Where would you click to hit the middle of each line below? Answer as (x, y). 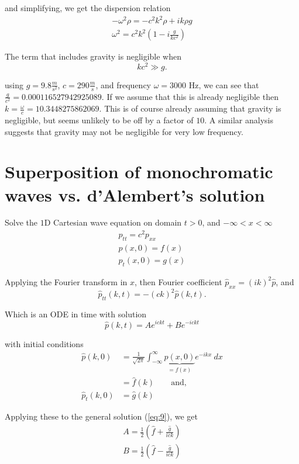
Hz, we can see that (224, 84)
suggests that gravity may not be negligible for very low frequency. (124, 131)
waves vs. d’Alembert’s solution (135, 194)
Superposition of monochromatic (139, 172)
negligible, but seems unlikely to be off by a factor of (99, 120)
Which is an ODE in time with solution (76, 314)
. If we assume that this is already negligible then (190, 96)
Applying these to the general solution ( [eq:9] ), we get (101, 416)
